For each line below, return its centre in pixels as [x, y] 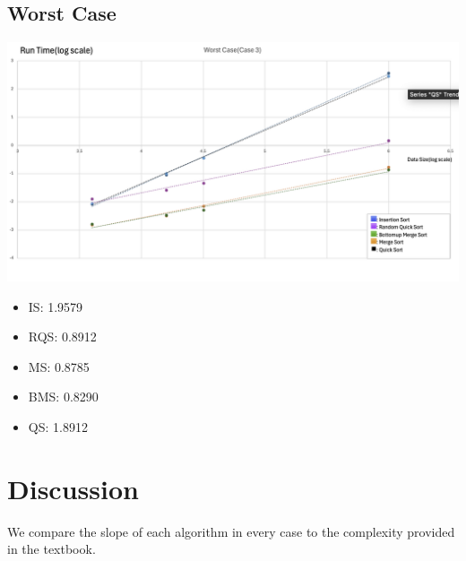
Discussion [73, 488]
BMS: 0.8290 [63, 397]
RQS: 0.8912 [62, 337]
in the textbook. [52, 549]
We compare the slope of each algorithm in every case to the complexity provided [231, 531]
